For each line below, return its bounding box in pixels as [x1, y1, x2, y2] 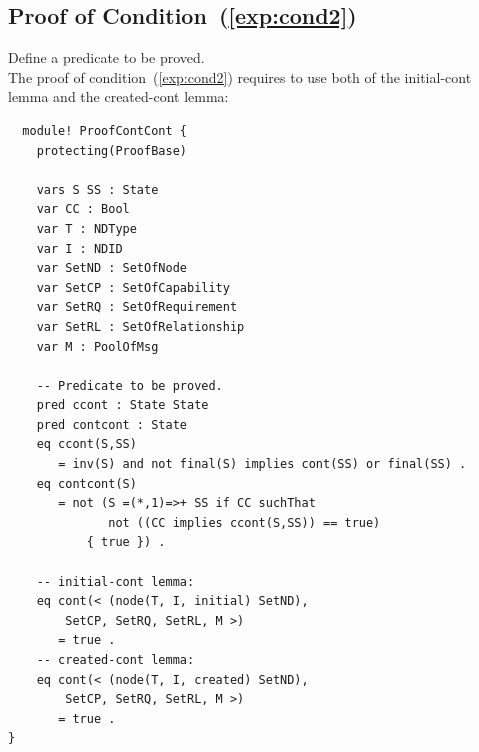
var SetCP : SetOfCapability [36, 280, 230, 295]
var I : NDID [36, 241, 123, 256]
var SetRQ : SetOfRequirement [36, 300, 238, 315]
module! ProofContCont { [22, 123, 187, 138]
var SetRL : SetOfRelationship [36, 319, 245, 334]
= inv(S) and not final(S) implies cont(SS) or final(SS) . [58, 457, 467, 472]
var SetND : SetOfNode [36, 261, 187, 276]
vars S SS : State [36, 182, 159, 197]
